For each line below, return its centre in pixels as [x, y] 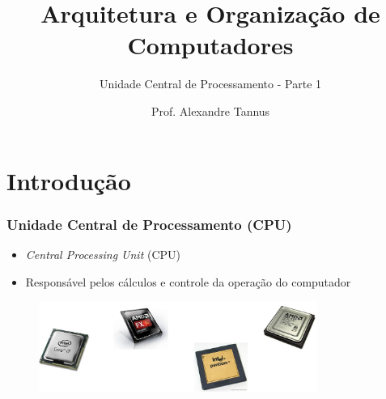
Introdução [69, 180]
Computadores [210, 45]
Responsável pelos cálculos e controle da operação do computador [188, 281]
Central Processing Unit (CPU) [103, 254]
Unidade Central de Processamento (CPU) [149, 224]
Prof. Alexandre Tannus [210, 110]
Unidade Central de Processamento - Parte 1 [210, 84]
